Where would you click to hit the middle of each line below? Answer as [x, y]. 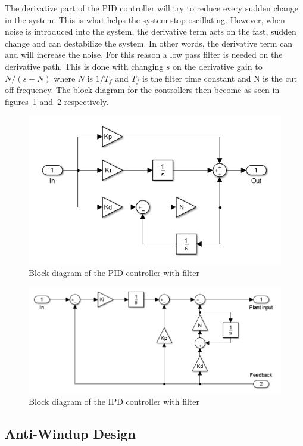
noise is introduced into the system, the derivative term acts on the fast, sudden [151, 31]
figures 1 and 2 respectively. [57, 101]
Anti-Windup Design [70, 433]
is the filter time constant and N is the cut [219, 78]
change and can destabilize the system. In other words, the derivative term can [149, 43]
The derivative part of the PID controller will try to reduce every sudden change [152, 8]
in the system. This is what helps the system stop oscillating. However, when [145, 19]
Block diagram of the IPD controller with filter [114, 401]
